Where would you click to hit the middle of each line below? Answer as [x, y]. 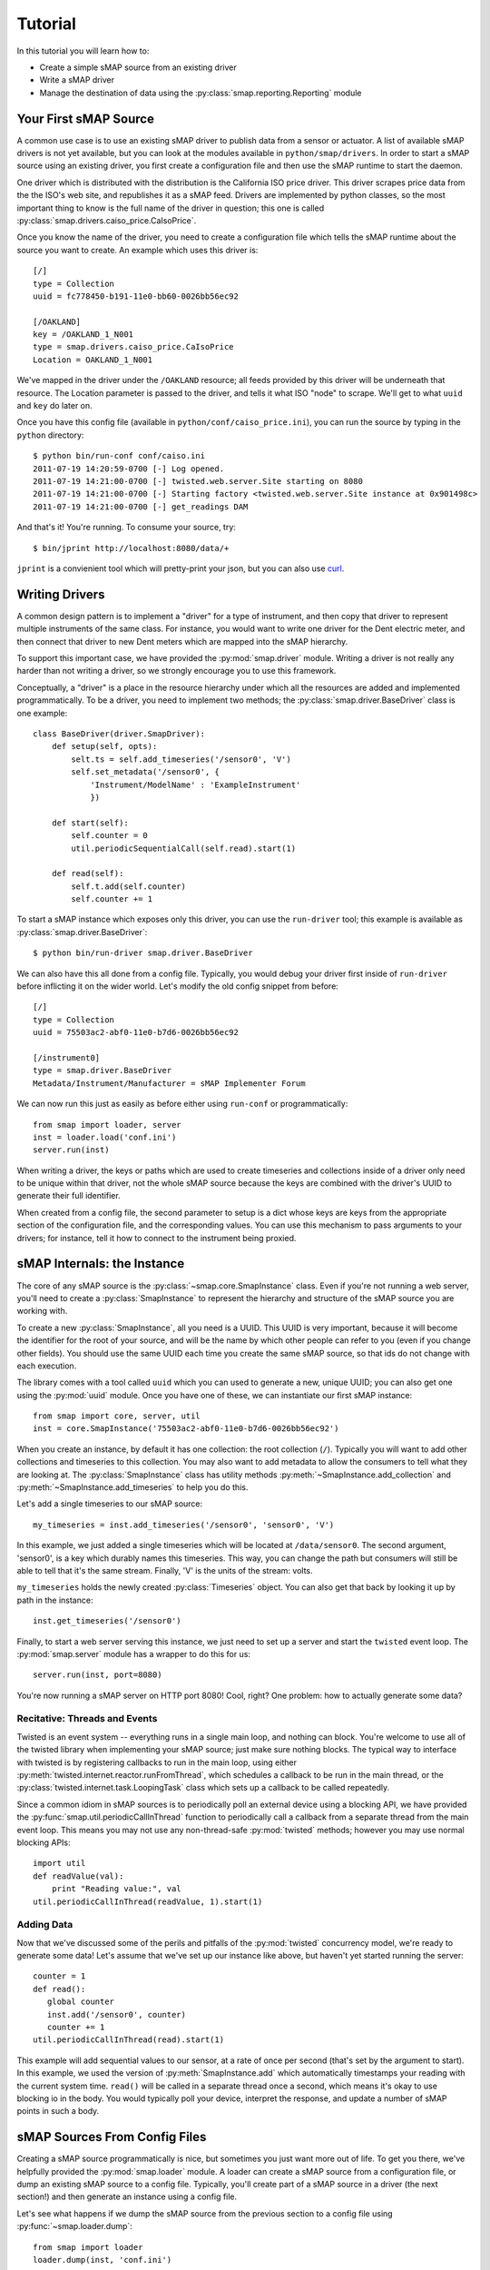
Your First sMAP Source [85, 118]
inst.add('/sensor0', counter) [116, 2014]
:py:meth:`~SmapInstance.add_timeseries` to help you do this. [132, 1487]
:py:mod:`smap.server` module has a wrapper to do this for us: [134, 1653]
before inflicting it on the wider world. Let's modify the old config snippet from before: [178, 986]
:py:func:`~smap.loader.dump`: [75, 2226]
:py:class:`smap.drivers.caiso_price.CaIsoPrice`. [107, 220]
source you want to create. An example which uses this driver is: [137, 250]
